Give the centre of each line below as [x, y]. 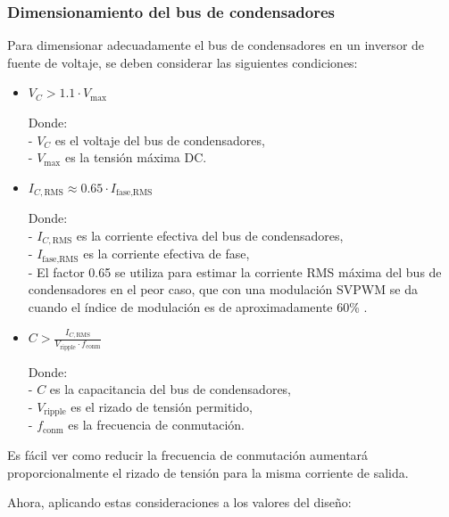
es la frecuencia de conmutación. [156, 425]
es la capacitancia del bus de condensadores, [170, 389]
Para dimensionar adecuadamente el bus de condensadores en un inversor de [216, 45]
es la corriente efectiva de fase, [166, 254]
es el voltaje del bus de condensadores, [160, 140]
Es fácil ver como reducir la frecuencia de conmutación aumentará [188, 454]
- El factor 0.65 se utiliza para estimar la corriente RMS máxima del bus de [235, 271]
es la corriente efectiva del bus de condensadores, [210, 235]
